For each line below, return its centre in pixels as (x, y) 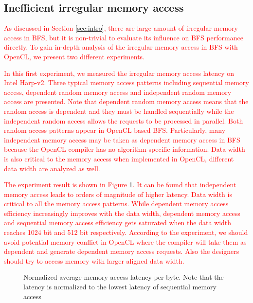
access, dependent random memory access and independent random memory (118, 92)
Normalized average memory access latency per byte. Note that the (124, 277)
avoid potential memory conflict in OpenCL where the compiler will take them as (125, 241)
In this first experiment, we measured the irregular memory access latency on (119, 73)
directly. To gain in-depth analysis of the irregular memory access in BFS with (121, 47)
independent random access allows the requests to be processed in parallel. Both (124, 120)
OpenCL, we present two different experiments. (74, 56)
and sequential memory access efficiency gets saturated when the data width (118, 223)
